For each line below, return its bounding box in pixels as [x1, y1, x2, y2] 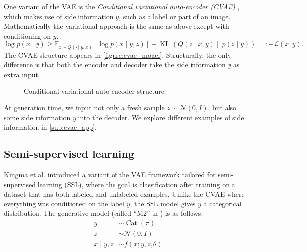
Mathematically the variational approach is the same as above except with [4, 21, 229, 31]
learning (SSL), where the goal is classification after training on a [38, 179, 235, 189]
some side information [4, 112, 71, 122]
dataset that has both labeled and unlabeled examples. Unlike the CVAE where [4, 189, 245, 199]
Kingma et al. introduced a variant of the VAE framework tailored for [4, 169, 216, 179]
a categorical [203, 198, 242, 208]
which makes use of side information [4, 11, 114, 21]
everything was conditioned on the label [4, 198, 124, 208]
